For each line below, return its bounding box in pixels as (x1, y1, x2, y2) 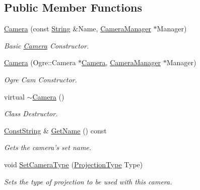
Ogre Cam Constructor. (4, 74, 77, 84)
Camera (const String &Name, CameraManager (4, 23, 151, 34)
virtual (4, 91, 25, 102)
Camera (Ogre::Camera (4, 57, 76, 68)
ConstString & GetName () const (4, 125, 107, 135)
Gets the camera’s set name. (4, 142, 92, 153)
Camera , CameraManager (82, 57, 161, 68)
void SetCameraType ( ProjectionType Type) (4, 159, 143, 169)
